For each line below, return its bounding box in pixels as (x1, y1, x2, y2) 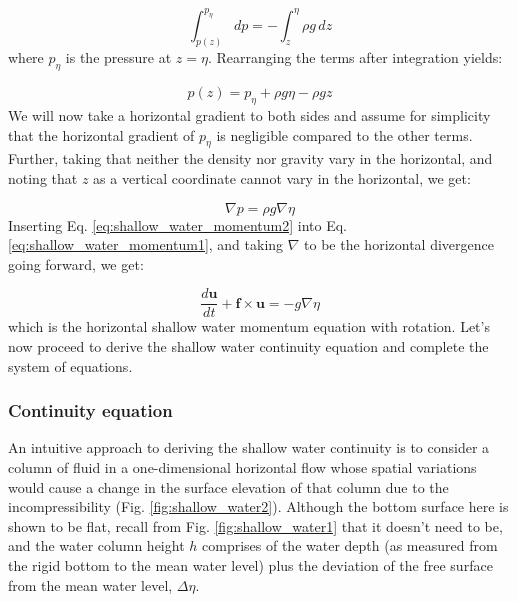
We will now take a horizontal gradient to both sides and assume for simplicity (8, 104, 491, 125)
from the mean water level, (8, 574, 173, 595)
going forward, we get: (8, 253, 144, 274)
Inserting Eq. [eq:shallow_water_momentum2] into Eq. (8, 214, 347, 235)
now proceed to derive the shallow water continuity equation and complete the (8, 335, 489, 356)
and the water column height (8, 535, 185, 556)
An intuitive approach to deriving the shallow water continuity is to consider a (8, 437, 490, 458)
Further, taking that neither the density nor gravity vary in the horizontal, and (8, 148, 493, 169)
